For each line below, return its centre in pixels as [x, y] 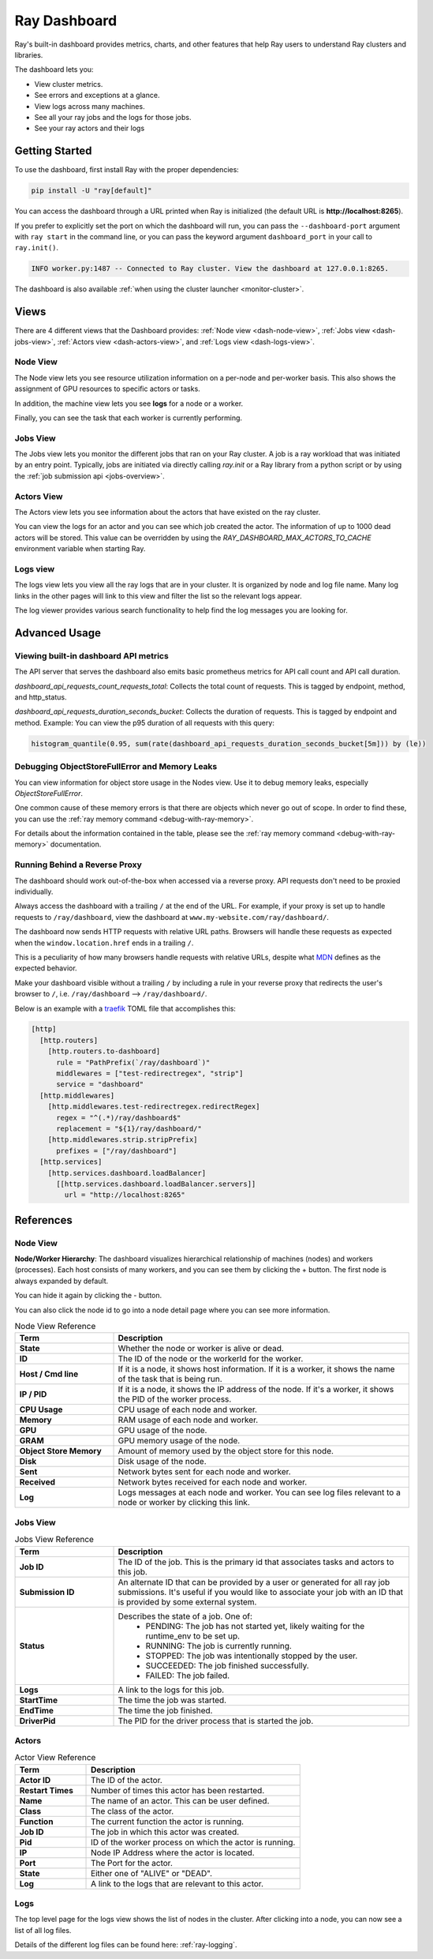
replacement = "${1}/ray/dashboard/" [129, 1129]
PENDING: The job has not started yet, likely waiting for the [255, 1626]
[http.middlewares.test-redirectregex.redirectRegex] [154, 1107]
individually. [34, 891]
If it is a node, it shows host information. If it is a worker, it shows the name [256, 1369]
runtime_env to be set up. [193, 1636]
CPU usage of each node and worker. [188, 1409]
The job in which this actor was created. [165, 1832]
